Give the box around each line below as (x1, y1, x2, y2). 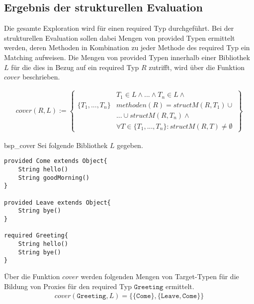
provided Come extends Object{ (4, 157, 107, 165)
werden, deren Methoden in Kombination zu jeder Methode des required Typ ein (4, 42, 250, 53)
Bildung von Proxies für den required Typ (4, 281, 132, 291)
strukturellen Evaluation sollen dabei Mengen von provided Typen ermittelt (4, 32, 235, 43)
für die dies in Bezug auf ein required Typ (11, 62, 139, 72)
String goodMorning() (18, 174, 89, 181)
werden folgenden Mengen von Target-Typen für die (81, 271, 239, 281)
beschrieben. (22, 72, 60, 82)
